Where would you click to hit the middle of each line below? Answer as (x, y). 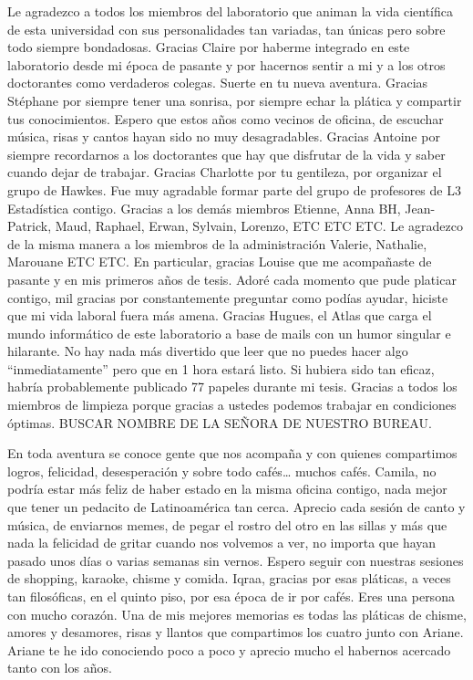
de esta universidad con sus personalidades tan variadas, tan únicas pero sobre (226, 29)
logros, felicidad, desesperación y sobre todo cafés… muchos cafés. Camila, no (222, 471)
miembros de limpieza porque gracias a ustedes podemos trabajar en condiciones (232, 405)
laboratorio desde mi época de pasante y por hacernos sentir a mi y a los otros (226, 64)
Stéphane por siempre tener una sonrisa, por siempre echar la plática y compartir (235, 100)
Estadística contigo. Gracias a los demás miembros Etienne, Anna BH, (204, 208)
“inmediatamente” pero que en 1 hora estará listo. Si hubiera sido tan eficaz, (221, 368)
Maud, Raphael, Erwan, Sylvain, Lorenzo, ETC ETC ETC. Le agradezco (259, 226)
